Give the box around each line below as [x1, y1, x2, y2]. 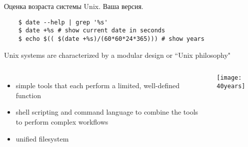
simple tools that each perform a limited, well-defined [15, 80, 180, 91]
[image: [216, 74, 242, 82]
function [15, 90, 41, 100]
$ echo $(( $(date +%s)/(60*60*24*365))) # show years [18, 35, 204, 42]
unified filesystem [15, 133, 69, 144]
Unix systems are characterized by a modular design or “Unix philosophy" [4, 49, 231, 60]
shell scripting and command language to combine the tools [15, 107, 198, 117]
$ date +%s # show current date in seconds [18, 27, 165, 34]
